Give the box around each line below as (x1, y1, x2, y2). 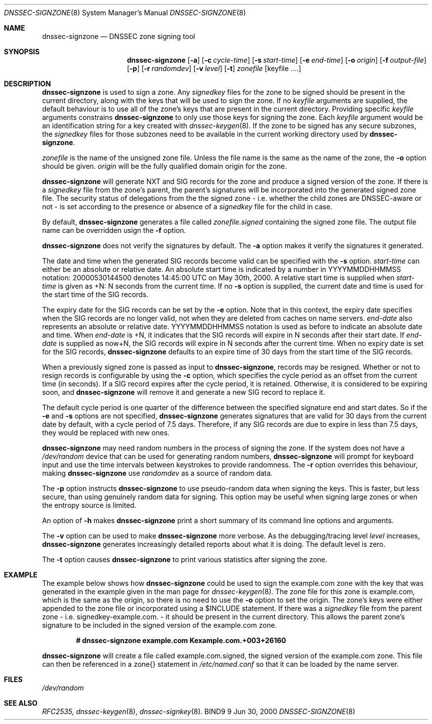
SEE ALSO (4, 699, 37, 707)
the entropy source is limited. (42, 501, 137, 509)
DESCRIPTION (4, 79, 51, 88)
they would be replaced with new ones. (42, 428, 170, 437)
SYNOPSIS (4, 47, 40, 56)
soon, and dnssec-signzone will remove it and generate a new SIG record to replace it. (42, 388, 325, 396)
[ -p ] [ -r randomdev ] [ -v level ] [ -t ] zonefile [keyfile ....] (127, 64, 301, 73)
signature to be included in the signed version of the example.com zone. (42, 621, 277, 629)
